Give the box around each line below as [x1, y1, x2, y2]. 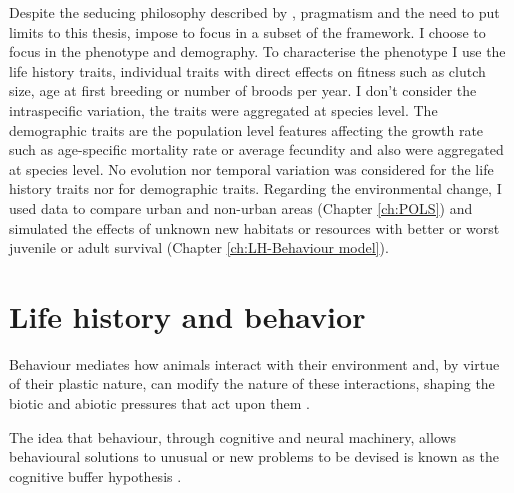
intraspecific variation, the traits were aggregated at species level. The [9, 99, 438, 120]
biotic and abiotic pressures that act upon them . [9, 393, 310, 414]
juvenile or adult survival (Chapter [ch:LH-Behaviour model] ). [9, 237, 389, 258]
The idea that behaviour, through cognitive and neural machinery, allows [9, 426, 457, 447]
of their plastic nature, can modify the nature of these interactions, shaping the [9, 373, 495, 394]
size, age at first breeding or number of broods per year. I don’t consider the [9, 80, 477, 101]
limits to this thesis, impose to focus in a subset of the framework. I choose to [9, 21, 486, 42]
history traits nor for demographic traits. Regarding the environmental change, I [9, 178, 502, 199]
